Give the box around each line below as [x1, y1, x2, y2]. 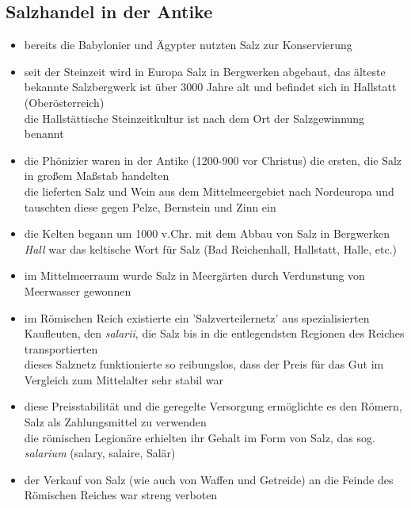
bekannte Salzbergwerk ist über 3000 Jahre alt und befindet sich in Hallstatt [24, 78, 397, 95]
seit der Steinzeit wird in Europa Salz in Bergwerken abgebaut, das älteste [24, 63, 386, 79]
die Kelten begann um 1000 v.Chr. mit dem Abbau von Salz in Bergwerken [24, 225, 390, 242]
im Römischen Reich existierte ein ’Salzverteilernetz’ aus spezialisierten [24, 309, 370, 326]
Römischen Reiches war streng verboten [24, 487, 218, 503]
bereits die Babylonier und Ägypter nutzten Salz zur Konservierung [24, 36, 352, 53]
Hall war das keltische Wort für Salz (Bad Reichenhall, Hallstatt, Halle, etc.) [24, 240, 398, 257]
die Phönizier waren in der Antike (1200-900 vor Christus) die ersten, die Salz [24, 151, 402, 168]
